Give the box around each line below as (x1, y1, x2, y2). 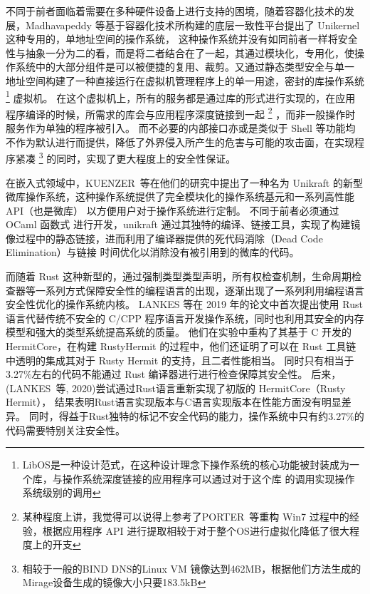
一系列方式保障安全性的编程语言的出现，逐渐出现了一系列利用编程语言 (35, 282, 364, 297)
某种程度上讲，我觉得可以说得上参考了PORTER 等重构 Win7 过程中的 (22, 508, 349, 523)
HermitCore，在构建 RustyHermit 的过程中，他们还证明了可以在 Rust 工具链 (6, 339, 356, 354)
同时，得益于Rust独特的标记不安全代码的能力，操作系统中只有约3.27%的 (28, 409, 364, 423)
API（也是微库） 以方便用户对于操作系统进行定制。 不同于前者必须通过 (6, 203, 339, 217)
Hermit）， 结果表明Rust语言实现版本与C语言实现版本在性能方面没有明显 (6, 394, 342, 409)
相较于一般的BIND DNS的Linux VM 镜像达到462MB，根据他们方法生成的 (22, 560, 361, 575)
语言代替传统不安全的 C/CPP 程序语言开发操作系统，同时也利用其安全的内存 (6, 310, 364, 325)
